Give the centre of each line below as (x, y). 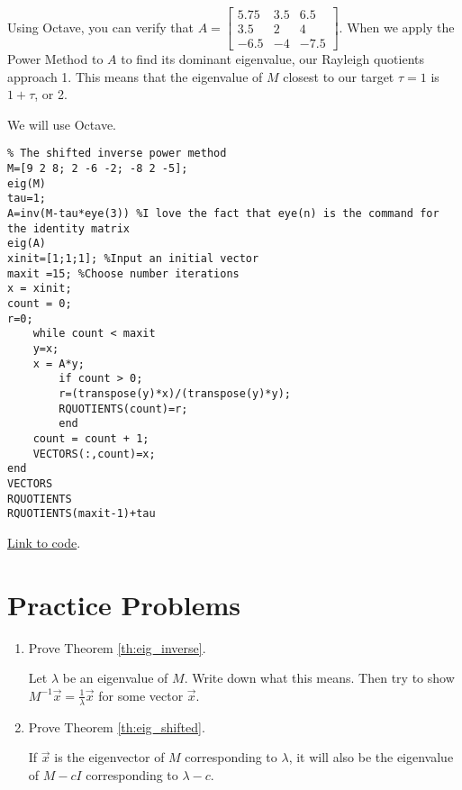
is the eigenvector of (109, 757)
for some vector (141, 695)
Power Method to (55, 59)
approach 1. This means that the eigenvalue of (135, 76)
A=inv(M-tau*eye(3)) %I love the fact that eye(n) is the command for (223, 214)
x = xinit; (40, 289)
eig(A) (27, 244)
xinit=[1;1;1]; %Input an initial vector (133, 259)
